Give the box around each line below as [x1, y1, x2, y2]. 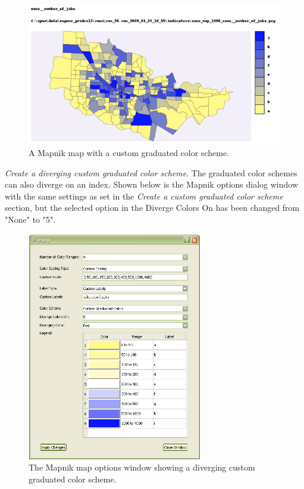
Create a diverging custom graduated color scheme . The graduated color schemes [5, 166, 297, 179]
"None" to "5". [5, 213, 56, 226]
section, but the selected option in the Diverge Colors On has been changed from [5, 201, 300, 214]
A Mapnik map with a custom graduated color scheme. [29, 147, 229, 159]
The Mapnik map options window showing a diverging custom [29, 461, 255, 474]
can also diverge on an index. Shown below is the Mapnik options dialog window [5, 178, 299, 191]
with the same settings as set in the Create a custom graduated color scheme [5, 189, 283, 202]
